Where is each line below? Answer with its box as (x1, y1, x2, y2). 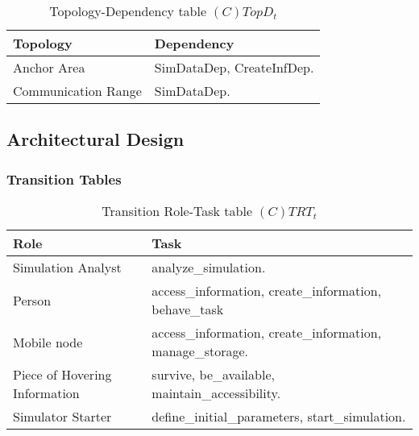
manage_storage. (151, 342, 249, 360)
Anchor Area (13, 58, 85, 77)
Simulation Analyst (13, 258, 122, 276)
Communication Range (13, 81, 142, 100)
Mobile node (13, 332, 83, 351)
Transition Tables (6, 168, 122, 189)
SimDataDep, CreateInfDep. (154, 58, 314, 77)
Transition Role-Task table (102, 201, 253, 220)
